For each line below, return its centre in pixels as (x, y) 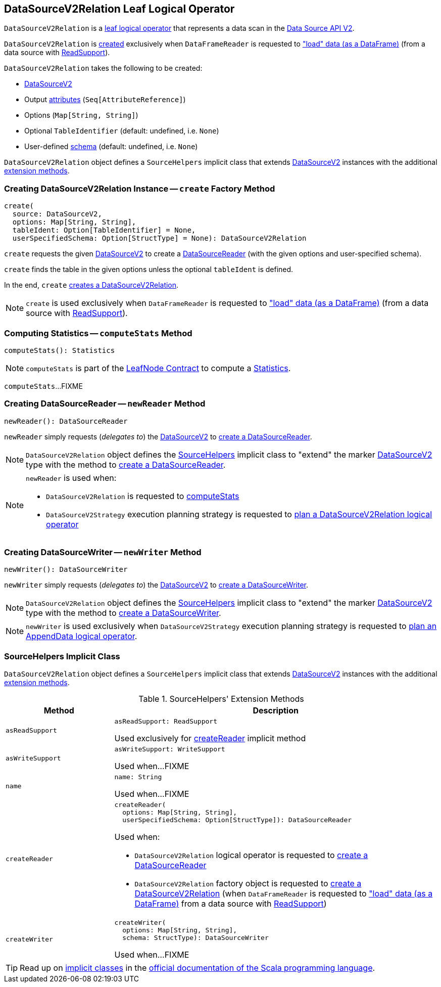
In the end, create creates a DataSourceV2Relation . (91, 285)
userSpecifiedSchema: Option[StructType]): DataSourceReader (237, 820)
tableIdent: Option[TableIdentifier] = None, (104, 230)
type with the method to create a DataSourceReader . (126, 464)
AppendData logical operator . (82, 636)
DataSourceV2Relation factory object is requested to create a (248, 884)
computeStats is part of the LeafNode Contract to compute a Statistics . (158, 368)
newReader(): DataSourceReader (66, 421)
